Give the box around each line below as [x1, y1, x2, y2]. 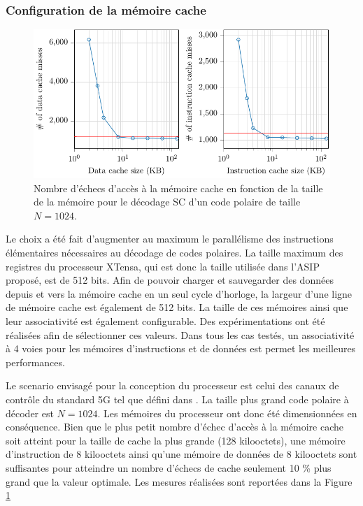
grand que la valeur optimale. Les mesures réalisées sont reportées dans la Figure [6, 474, 353, 489]
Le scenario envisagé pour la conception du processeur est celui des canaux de [6, 378, 339, 393]
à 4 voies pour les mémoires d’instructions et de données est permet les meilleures [6, 341, 356, 356]
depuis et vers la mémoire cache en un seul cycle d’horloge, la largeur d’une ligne [6, 286, 353, 301]
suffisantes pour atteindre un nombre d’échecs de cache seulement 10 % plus [6, 460, 332, 475]
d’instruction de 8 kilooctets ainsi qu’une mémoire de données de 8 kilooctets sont [6, 447, 357, 461]
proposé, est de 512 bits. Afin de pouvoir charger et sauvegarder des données [6, 273, 334, 287]
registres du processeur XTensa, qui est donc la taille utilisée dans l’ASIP [6, 259, 320, 273]
